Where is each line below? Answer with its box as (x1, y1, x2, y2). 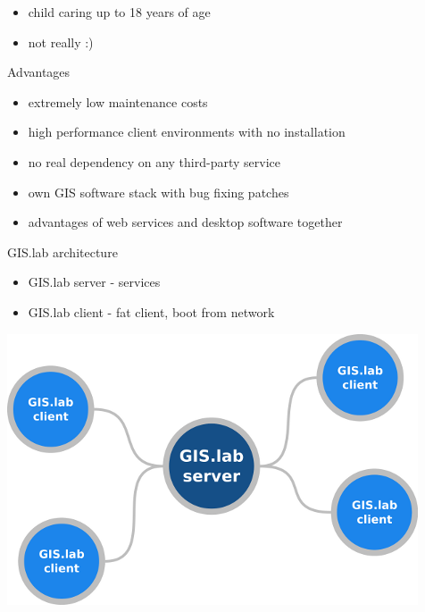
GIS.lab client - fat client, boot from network (28, 302, 275, 321)
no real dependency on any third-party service (28, 152, 280, 171)
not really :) (28, 32, 94, 51)
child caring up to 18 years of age (28, 3, 211, 21)
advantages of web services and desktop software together (28, 213, 343, 231)
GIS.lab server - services (28, 272, 161, 291)
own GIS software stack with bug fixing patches (28, 182, 289, 201)
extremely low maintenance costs (28, 92, 208, 111)
